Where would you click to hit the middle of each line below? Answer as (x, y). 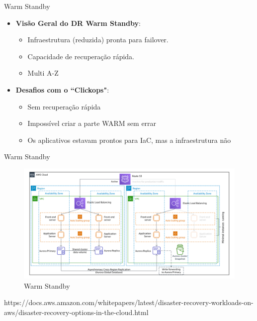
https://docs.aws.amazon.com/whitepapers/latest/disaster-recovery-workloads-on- (129, 302)
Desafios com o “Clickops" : (62, 89)
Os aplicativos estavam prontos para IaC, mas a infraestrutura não (129, 140)
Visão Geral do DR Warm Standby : (78, 23)
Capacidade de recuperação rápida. (81, 56)
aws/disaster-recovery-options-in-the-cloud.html (76, 312)
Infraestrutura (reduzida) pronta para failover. (98, 40)
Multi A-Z (43, 73)
